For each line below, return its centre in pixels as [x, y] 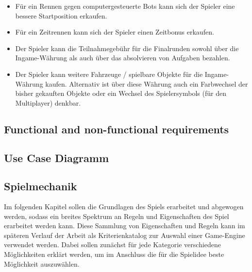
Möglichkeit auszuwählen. [42, 263]
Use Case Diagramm [57, 157]
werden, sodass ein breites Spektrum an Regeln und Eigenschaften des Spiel [117, 216]
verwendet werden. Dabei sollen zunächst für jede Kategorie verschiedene [113, 245]
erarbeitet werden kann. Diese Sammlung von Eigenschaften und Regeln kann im [125, 226]
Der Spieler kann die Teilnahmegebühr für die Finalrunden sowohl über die [127, 48]
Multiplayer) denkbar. [48, 102]
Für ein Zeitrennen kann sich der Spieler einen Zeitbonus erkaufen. [115, 32]
